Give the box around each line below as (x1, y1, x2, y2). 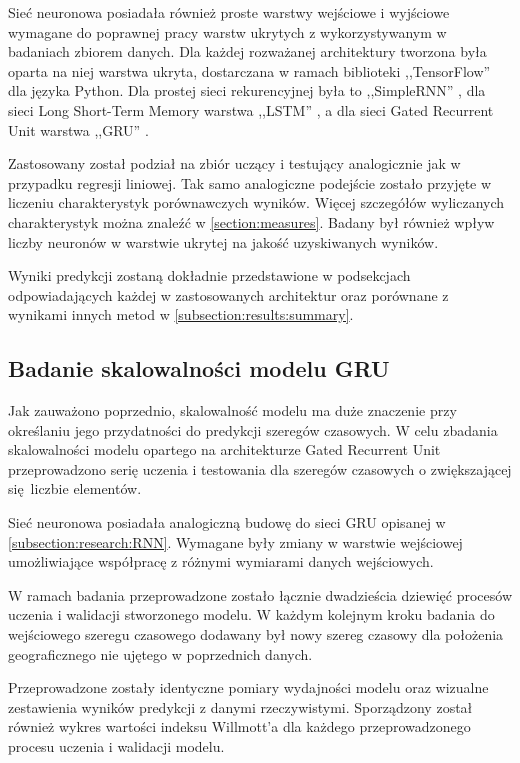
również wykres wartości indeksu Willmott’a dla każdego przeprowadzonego (8, 716, 471, 737)
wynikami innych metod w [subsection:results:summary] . (8, 304, 354, 325)
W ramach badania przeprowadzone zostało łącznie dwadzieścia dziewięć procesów (8, 584, 512, 605)
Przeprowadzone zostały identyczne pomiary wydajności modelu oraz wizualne (8, 677, 489, 698)
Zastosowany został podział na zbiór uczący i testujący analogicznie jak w (8, 153, 461, 174)
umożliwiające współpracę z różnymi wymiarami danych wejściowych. (8, 551, 434, 572)
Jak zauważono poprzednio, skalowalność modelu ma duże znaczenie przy (8, 400, 457, 421)
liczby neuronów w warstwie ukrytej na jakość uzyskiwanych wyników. (8, 231, 439, 252)
